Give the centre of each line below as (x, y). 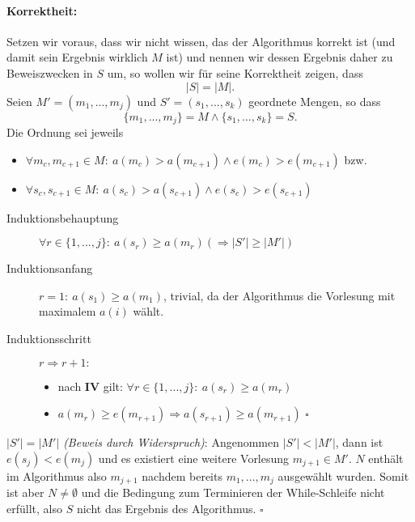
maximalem (68, 311)
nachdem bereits (182, 475)
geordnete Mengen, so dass (315, 101)
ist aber (25, 492)
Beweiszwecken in (50, 72)
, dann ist (359, 442)
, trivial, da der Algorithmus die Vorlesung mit (279, 295)
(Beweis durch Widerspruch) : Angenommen (171, 442)
